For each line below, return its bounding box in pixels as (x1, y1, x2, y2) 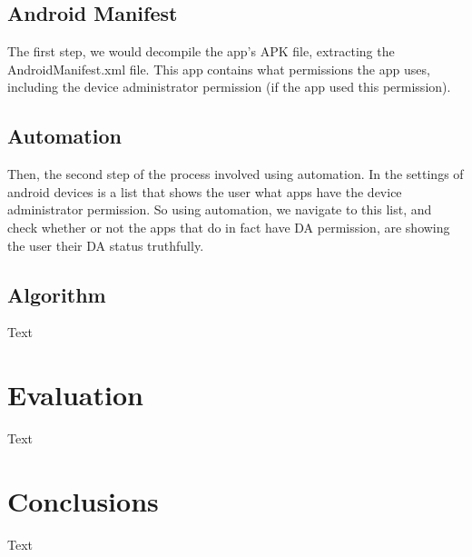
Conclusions (7, 482, 159, 519)
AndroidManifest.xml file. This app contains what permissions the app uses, (7, 59, 430, 78)
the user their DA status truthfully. (7, 235, 204, 254)
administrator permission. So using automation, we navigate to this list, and (7, 200, 432, 219)
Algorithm (7, 280, 106, 308)
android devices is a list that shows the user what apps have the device (7, 182, 402, 201)
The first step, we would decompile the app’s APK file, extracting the (7, 42, 395, 61)
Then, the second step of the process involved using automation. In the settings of (7, 164, 464, 184)
